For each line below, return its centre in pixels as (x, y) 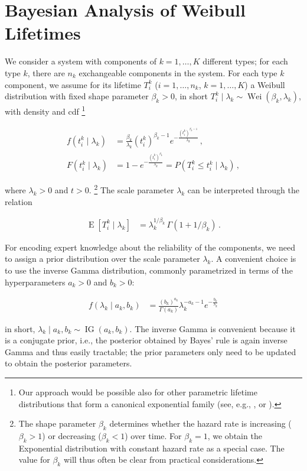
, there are (46, 72)
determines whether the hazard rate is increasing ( (200, 423)
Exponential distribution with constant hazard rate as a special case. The (151, 448)
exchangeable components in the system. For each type (178, 72)
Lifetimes (43, 33)
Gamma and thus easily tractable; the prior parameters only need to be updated (151, 351)
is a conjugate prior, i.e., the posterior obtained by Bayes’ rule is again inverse (146, 340)
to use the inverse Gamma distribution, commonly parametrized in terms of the (149, 270)
